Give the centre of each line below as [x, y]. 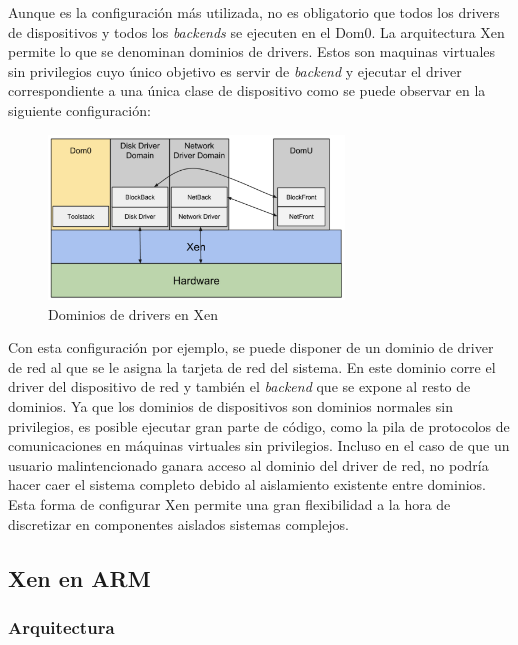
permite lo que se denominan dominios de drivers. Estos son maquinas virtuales [252, 51]
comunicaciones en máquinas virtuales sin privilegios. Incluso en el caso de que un [259, 445]
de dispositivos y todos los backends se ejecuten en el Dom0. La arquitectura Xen [256, 31]
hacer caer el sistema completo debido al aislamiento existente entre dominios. [247, 484]
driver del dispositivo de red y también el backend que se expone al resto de [239, 386]
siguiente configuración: [79, 109]
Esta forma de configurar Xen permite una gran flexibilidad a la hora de [229, 503]
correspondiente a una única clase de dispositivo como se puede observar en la [247, 90]
